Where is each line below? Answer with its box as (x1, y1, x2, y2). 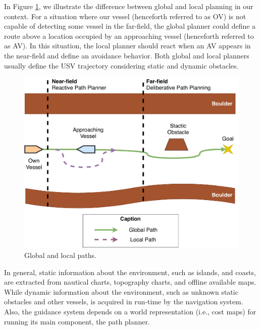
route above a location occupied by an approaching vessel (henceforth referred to (4, 30, 254, 41)
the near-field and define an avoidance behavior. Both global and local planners (4, 50, 249, 60)
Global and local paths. (24, 250, 96, 260)
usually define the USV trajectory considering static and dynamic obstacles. (4, 60, 239, 71)
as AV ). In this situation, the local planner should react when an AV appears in (4, 40, 251, 51)
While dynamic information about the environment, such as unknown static (4, 286, 238, 297)
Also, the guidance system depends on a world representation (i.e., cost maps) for (4, 306, 256, 316)
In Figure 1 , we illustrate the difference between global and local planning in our (4, 1, 253, 11)
